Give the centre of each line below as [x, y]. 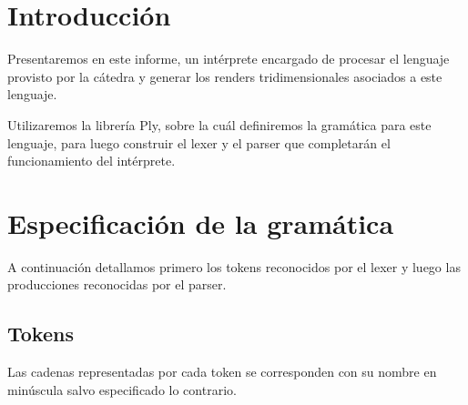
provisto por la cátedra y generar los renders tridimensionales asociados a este [225, 76]
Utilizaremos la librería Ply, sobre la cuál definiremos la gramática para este [219, 124]
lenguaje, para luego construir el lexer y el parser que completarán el [199, 142]
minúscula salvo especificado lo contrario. [122, 389]
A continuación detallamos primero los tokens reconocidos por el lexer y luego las [234, 266]
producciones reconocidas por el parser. [117, 284]
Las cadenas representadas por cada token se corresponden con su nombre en [222, 372]
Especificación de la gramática [201, 223]
